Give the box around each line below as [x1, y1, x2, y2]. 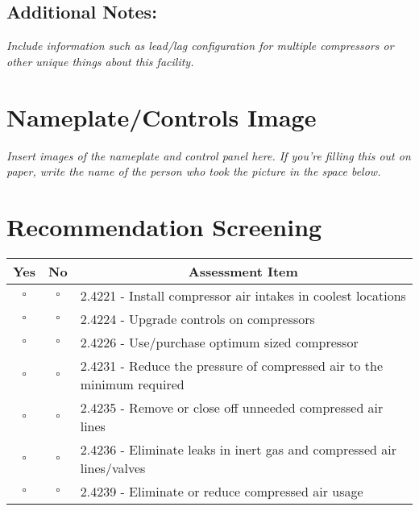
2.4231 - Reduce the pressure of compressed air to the [80, 355, 384, 375]
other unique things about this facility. [6, 52, 194, 69]
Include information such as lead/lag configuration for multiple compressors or [6, 37, 394, 54]
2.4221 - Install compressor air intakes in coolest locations [80, 285, 406, 305]
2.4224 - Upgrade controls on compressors [80, 309, 315, 328]
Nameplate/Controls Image [6, 100, 317, 133]
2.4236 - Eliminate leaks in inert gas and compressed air [80, 439, 396, 459]
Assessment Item [188, 261, 298, 280]
